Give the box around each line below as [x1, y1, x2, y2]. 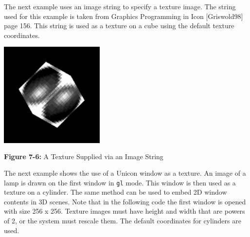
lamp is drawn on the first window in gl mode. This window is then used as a [4, 177, 236, 187]
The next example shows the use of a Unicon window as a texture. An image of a [4, 168, 246, 178]
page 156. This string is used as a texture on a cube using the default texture [4, 20, 234, 31]
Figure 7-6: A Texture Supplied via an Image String [4, 151, 163, 162]
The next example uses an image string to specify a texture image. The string [4, 1, 236, 11]
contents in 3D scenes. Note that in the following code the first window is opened [4, 196, 246, 206]
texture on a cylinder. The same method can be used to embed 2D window [4, 187, 227, 197]
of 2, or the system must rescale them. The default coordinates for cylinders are [4, 216, 241, 226]
